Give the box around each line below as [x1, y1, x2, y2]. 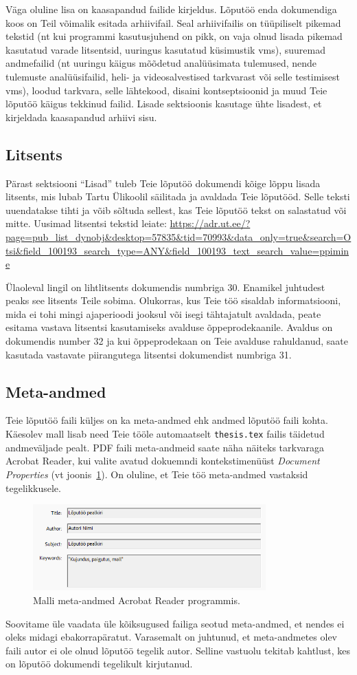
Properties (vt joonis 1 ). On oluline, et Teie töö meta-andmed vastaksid [5, 467, 308, 481]
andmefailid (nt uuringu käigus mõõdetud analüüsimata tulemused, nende [5, 56, 317, 70]
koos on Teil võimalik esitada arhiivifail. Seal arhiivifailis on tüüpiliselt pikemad [5, 15, 341, 30]
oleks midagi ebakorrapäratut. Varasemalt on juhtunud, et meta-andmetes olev [5, 630, 338, 644]
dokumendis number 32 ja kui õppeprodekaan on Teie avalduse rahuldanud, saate [5, 334, 348, 348]
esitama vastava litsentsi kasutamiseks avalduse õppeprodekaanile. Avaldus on [5, 320, 333, 334]
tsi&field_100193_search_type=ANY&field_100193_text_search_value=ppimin [5, 243, 349, 257]
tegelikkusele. [5, 480, 61, 495]
